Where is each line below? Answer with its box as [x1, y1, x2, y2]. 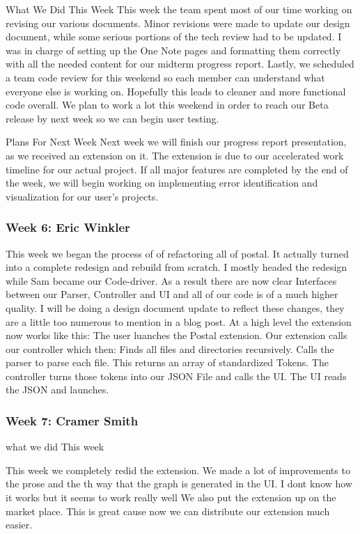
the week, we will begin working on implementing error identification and [6, 175, 318, 190]
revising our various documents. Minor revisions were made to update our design [6, 15, 350, 30]
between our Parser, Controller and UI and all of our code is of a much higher [6, 287, 338, 301]
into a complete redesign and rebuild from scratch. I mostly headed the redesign [6, 260, 347, 274]
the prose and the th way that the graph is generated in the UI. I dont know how [6, 476, 353, 491]
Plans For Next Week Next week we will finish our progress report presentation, [6, 134, 347, 149]
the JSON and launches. [6, 382, 109, 397]
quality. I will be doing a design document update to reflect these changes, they [6, 300, 345, 315]
